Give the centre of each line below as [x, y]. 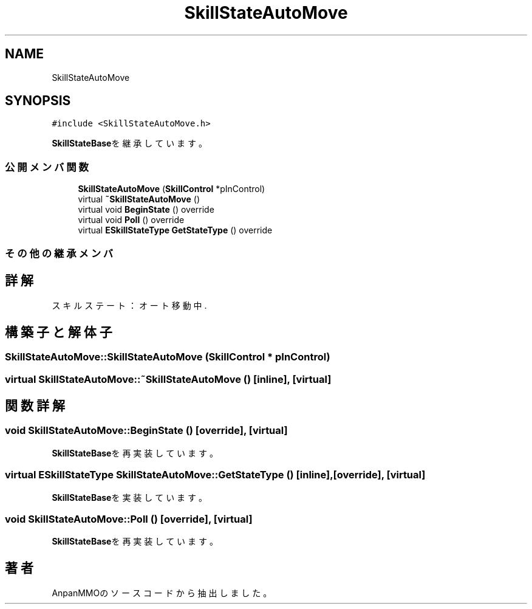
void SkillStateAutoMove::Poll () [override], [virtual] [129, 519]
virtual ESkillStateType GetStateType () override [175, 230]
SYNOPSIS [38, 101]
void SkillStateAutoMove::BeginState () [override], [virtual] [146, 431]
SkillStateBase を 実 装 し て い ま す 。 [129, 497]
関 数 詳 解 [35, 406]
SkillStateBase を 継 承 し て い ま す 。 [129, 143]
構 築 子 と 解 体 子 [59, 332]
